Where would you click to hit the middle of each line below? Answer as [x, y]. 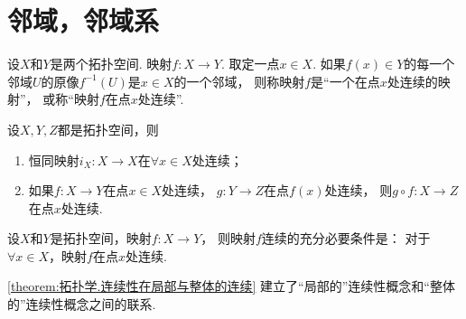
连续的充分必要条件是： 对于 [346, 238]
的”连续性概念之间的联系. [82, 304]
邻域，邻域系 [84, 20]
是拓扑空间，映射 [101, 238]
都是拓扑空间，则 [108, 129]
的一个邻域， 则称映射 [239, 81]
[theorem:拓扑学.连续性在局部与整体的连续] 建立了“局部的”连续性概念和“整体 [231, 286]
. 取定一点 [250, 64]
